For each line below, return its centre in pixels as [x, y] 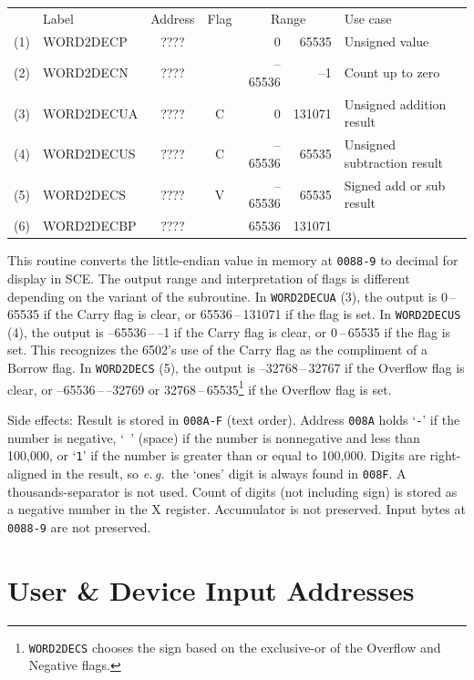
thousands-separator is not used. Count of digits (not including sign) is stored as [232, 491]
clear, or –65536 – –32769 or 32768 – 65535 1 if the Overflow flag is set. [200, 387]
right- [445, 455]
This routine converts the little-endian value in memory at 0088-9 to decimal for [233, 260]
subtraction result [394, 162]
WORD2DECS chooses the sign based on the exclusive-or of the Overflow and [235, 647]
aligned [27, 473]
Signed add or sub [395, 185]
